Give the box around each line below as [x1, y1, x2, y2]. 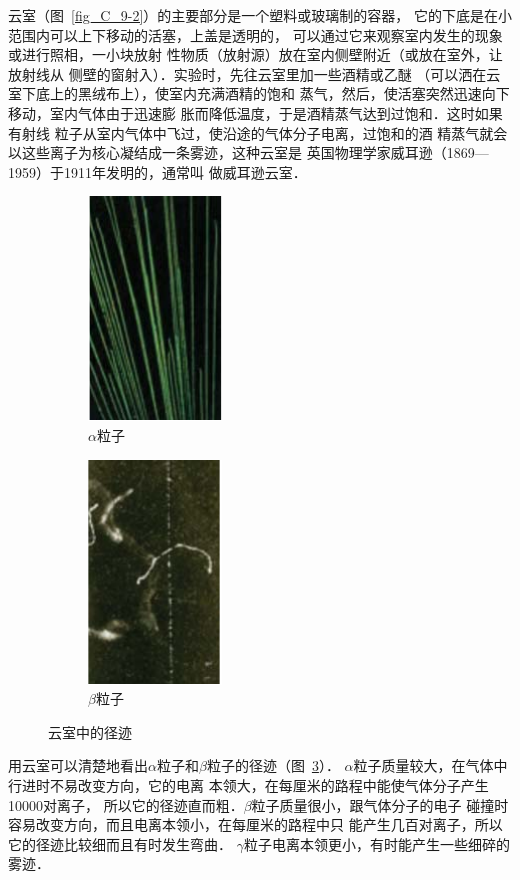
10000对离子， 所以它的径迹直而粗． [8, 794, 244, 815]
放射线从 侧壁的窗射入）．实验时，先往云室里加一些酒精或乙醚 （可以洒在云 [8, 63, 501, 84]
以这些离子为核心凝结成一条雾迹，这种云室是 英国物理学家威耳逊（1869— [8, 142, 489, 163]
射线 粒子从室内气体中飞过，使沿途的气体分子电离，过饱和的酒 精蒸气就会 [21, 122, 508, 143]
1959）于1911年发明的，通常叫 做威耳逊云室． [8, 161, 307, 182]
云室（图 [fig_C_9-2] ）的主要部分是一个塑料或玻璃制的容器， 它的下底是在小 [8, 5, 513, 25]
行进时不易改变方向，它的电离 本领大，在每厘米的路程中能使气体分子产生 [8, 774, 489, 795]
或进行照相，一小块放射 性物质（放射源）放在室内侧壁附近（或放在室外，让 [8, 44, 503, 65]
